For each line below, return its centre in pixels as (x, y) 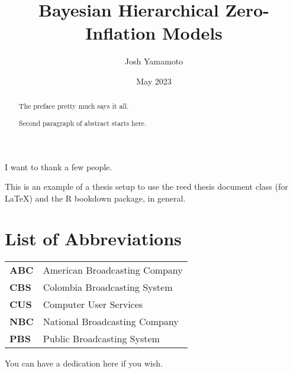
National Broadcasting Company (111, 322)
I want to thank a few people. (59, 166)
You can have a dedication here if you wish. (84, 363)
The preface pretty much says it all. (74, 106)
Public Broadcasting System (101, 339)
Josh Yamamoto (154, 61)
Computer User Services (93, 304)
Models (192, 33)
